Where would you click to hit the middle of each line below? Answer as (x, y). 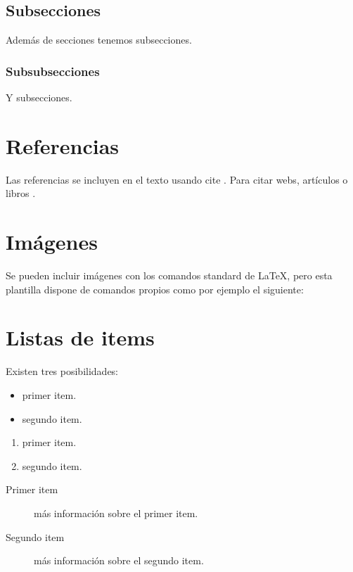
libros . (21, 193)
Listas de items (80, 337)
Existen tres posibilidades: (62, 371)
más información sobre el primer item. (116, 513)
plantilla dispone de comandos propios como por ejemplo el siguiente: (155, 289)
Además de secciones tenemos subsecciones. (99, 40)
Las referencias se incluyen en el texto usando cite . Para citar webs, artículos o (177, 179)
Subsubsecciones (53, 71)
